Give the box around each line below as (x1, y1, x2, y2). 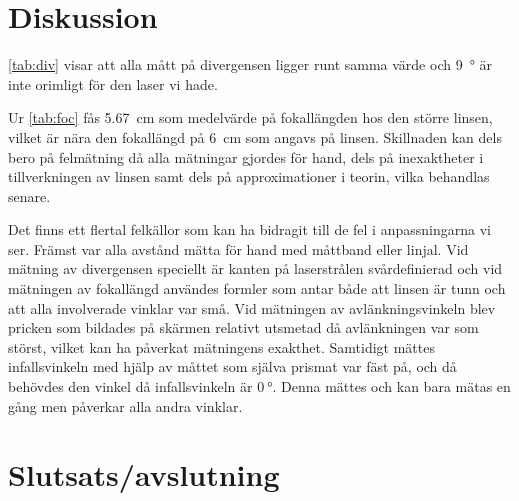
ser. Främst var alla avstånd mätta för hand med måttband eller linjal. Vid (8, 238, 469, 259)
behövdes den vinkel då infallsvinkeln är (8, 376, 253, 397)
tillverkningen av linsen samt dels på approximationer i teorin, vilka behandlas (8, 166, 490, 187)
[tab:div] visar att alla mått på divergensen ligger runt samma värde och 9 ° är (8, 54, 493, 75)
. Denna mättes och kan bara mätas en (272, 376, 511, 397)
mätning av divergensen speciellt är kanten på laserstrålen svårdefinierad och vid (8, 258, 503, 279)
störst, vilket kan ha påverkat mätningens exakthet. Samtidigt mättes (8, 336, 435, 357)
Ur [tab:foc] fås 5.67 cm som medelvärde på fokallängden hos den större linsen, (8, 107, 493, 128)
